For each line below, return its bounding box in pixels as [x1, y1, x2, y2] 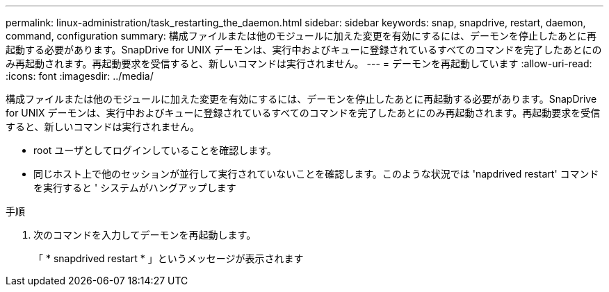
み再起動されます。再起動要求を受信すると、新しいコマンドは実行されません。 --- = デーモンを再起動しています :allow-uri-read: [6, 58, 592, 69]
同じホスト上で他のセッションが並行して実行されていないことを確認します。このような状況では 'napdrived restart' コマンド [33, 168, 599, 180]
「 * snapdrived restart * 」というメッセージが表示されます [33, 252, 304, 264]
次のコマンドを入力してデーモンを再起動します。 [33, 229, 257, 241]
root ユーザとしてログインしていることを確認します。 [33, 144, 277, 156]
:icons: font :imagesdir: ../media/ [6, 70, 154, 82]
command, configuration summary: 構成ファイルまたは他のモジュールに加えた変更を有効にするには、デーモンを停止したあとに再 [6, 30, 596, 42]
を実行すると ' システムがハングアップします [33, 182, 236, 194]
